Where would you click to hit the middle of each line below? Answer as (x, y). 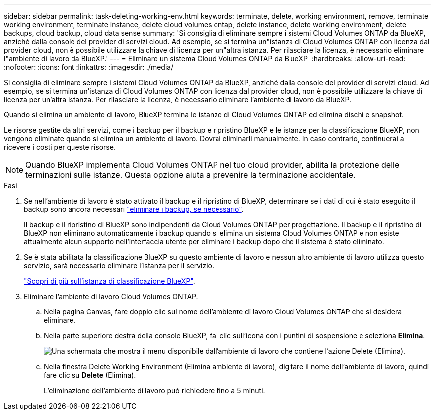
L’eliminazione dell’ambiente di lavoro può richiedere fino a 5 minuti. (154, 390)
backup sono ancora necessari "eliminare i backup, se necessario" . (134, 209)
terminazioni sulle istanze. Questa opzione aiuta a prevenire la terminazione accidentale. (190, 175)
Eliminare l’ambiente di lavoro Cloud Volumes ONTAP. (111, 296)
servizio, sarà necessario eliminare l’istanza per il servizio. (119, 265)
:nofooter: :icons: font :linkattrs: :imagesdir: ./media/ (89, 67)
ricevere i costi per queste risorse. (60, 147)
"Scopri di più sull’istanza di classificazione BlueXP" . (109, 281)
